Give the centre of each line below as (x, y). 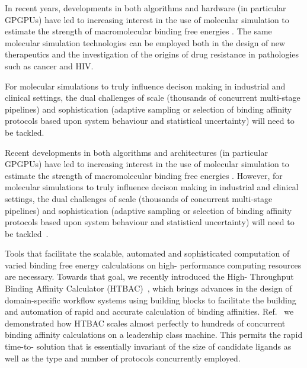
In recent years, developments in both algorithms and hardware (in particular (145, 8)
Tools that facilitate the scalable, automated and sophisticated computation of (147, 253)
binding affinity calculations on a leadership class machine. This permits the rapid (154, 335)
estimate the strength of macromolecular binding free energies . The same (138, 31)
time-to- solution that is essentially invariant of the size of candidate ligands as (148, 346)
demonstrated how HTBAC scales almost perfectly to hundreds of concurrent (145, 323)
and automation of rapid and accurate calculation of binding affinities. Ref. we (149, 311)
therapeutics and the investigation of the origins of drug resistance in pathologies (152, 54)
